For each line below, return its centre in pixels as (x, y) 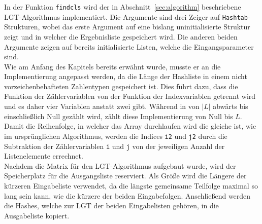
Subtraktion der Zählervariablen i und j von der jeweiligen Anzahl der (114, 146)
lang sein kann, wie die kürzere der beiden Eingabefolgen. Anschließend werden (127, 195)
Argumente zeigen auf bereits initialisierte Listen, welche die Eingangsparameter (129, 46)
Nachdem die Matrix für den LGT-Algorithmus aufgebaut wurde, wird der (120, 165)
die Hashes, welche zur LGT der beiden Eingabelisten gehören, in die (111, 206)
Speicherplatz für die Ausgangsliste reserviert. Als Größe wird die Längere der (125, 176)
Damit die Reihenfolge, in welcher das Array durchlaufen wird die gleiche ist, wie (130, 126)
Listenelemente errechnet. (44, 156)
